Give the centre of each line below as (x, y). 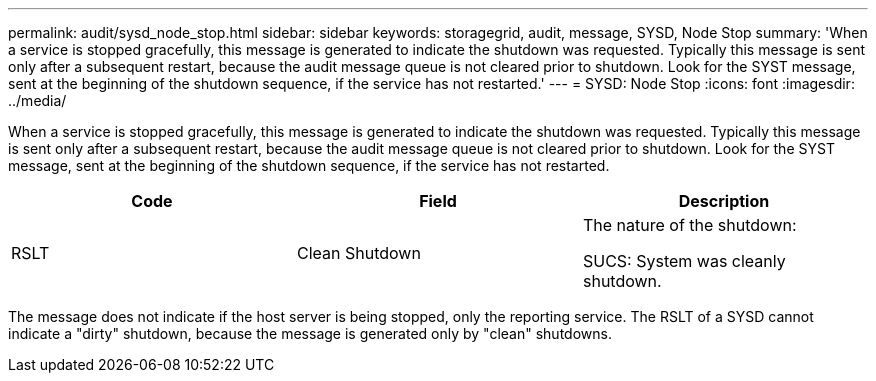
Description (724, 201)
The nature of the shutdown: (689, 225)
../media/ (37, 100)
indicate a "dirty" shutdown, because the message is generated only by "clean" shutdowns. (310, 333)
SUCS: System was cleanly (684, 261)
